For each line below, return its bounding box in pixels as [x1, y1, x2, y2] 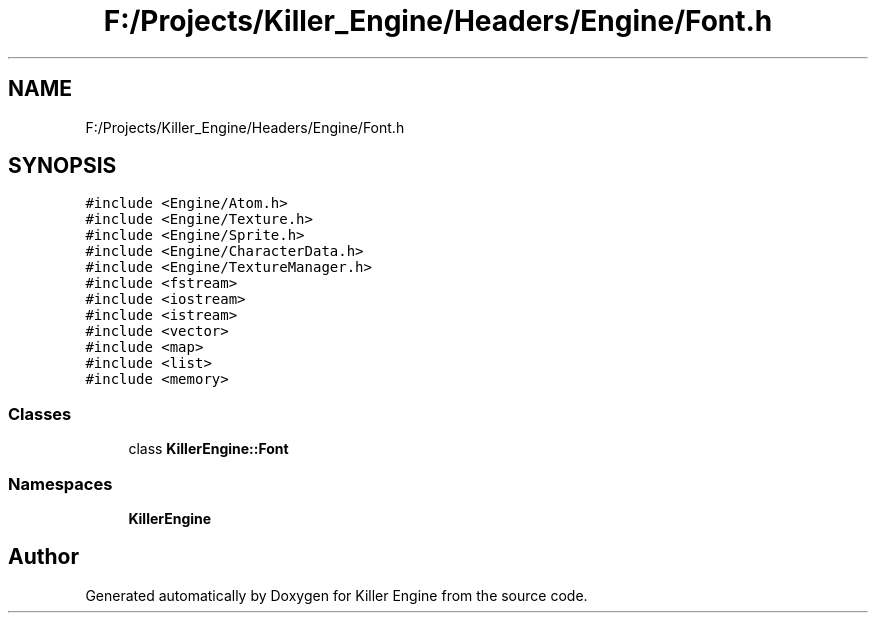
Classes [8, 403, 72, 424]
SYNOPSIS [8, 153, 117, 179]
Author [8, 544, 79, 570]
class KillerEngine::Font [128, 440, 289, 458]
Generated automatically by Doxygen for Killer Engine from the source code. [85, 586, 588, 604]
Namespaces [8, 473, 113, 494]
